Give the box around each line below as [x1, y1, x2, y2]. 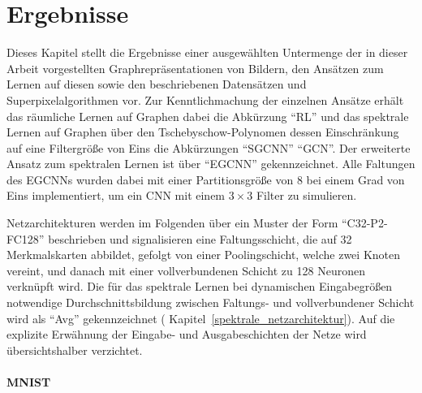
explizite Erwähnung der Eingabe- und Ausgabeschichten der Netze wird [6, 326, 367, 343]
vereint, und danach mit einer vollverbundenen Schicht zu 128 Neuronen [6, 261, 365, 279]
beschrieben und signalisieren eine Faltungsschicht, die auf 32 [48, 230, 352, 247]
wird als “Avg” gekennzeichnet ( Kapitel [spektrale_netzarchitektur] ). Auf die [6, 309, 395, 326]
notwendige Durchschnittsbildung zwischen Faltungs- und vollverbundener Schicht [6, 294, 415, 311]
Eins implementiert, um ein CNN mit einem [6, 187, 226, 204]
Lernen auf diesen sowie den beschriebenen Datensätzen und [6, 76, 307, 93]
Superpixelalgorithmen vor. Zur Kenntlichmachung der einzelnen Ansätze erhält [6, 91, 404, 108]
